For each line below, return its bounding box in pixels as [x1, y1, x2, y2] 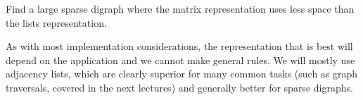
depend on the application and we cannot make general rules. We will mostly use [6, 52, 355, 67]
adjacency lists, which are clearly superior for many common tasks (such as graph [6, 66, 358, 81]
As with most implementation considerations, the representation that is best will [6, 39, 353, 54]
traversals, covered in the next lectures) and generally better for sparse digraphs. [6, 80, 353, 94]
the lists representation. [6, 15, 107, 30]
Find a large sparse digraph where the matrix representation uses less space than [6, 1, 355, 15]
